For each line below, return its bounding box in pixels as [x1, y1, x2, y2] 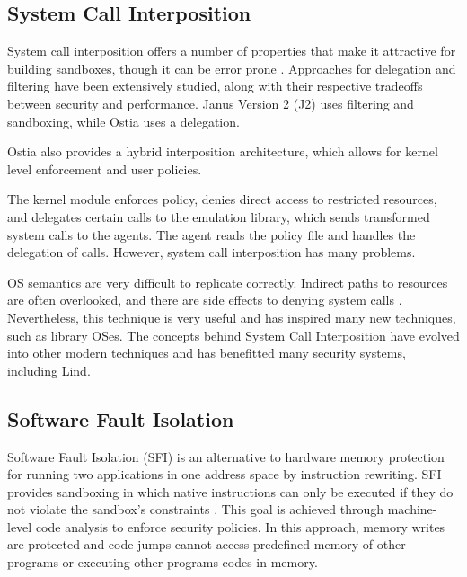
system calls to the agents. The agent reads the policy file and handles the [7, 225, 416, 244]
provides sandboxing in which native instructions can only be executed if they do [7, 482, 454, 501]
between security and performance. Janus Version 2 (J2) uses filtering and [7, 93, 414, 112]
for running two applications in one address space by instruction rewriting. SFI [7, 465, 442, 484]
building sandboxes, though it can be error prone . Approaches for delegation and [7, 58, 456, 77]
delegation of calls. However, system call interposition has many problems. [7, 243, 416, 262]
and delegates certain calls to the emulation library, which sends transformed [7, 207, 430, 226]
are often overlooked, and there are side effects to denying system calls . [7, 290, 402, 309]
